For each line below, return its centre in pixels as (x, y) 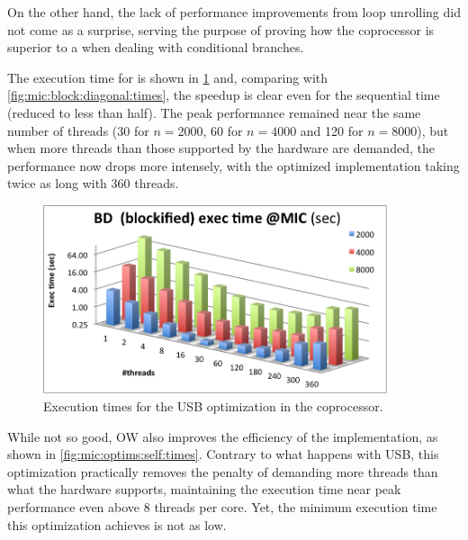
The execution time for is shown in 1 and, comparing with (168, 77)
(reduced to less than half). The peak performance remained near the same (214, 112)
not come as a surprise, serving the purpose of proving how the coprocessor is (221, 29)
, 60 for (223, 130)
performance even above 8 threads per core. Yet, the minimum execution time (222, 506)
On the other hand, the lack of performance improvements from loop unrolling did (234, 12)
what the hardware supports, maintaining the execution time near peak (204, 489)
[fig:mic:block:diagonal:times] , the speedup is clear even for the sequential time (224, 95)
